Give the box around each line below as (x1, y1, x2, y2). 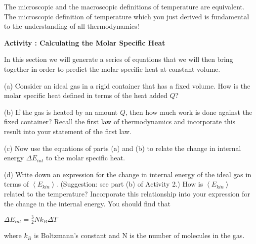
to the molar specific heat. (46, 152, 125, 163)
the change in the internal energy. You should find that (4, 198, 171, 208)
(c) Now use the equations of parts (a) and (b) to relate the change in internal (4, 143, 241, 153)
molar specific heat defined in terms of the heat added (4, 90, 168, 100)
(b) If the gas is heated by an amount (4, 106, 118, 117)
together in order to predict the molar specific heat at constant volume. (4, 63, 220, 74)
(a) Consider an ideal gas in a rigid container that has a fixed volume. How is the (4, 80, 251, 91)
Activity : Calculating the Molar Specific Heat (4, 37, 165, 48)
